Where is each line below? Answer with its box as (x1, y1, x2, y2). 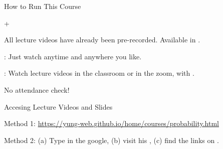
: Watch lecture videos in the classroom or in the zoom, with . (4, 68, 194, 78)
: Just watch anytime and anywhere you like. (4, 51, 142, 61)
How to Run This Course (4, 1, 81, 11)
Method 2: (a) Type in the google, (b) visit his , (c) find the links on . (4, 135, 219, 145)
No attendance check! (4, 84, 70, 95)
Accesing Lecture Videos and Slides (4, 101, 113, 112)
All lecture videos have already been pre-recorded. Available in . (4, 34, 200, 45)
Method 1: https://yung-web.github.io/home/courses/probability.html (4, 118, 219, 129)
